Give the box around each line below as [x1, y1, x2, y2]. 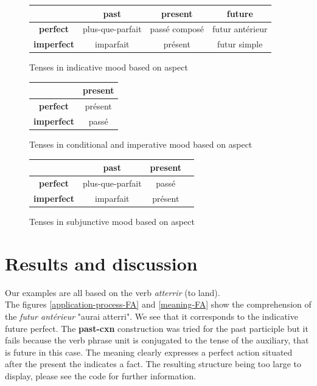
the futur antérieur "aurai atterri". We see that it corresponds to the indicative [5, 309, 298, 322]
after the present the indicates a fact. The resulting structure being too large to [5, 357, 302, 370]
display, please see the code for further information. [5, 369, 197, 382]
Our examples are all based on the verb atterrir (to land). [5, 286, 220, 298]
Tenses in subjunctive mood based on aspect [29, 215, 195, 228]
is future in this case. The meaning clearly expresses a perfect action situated [5, 345, 293, 358]
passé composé [150, 22, 204, 35]
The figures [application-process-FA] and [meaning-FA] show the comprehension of [5, 298, 312, 311]
